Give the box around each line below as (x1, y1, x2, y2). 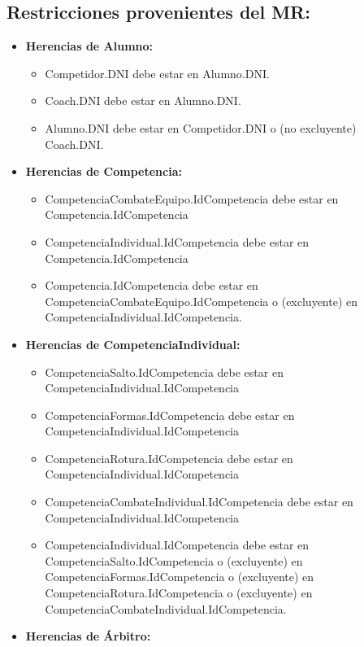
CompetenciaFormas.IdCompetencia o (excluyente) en (45, 568, 314, 585)
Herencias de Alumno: (25, 37, 154, 55)
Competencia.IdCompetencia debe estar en (45, 277, 258, 294)
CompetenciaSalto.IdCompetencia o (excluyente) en (45, 552, 303, 569)
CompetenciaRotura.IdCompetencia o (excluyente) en (45, 584, 313, 601)
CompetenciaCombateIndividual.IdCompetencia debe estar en (45, 493, 353, 510)
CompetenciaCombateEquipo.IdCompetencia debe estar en (45, 190, 339, 207)
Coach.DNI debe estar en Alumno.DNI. (45, 92, 241, 109)
